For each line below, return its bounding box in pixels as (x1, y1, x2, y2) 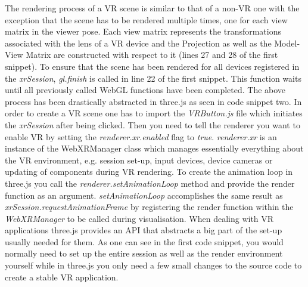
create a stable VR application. (5, 270, 119, 283)
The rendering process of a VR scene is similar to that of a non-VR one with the (5, 2, 300, 14)
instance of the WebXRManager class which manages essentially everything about (5, 142, 304, 155)
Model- (274, 36, 300, 49)
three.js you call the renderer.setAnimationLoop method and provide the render (5, 177, 295, 189)
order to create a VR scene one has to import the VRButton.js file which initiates (5, 107, 303, 119)
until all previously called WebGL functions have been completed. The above (5, 84, 286, 96)
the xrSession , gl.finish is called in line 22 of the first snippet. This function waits (5, 72, 301, 84)
